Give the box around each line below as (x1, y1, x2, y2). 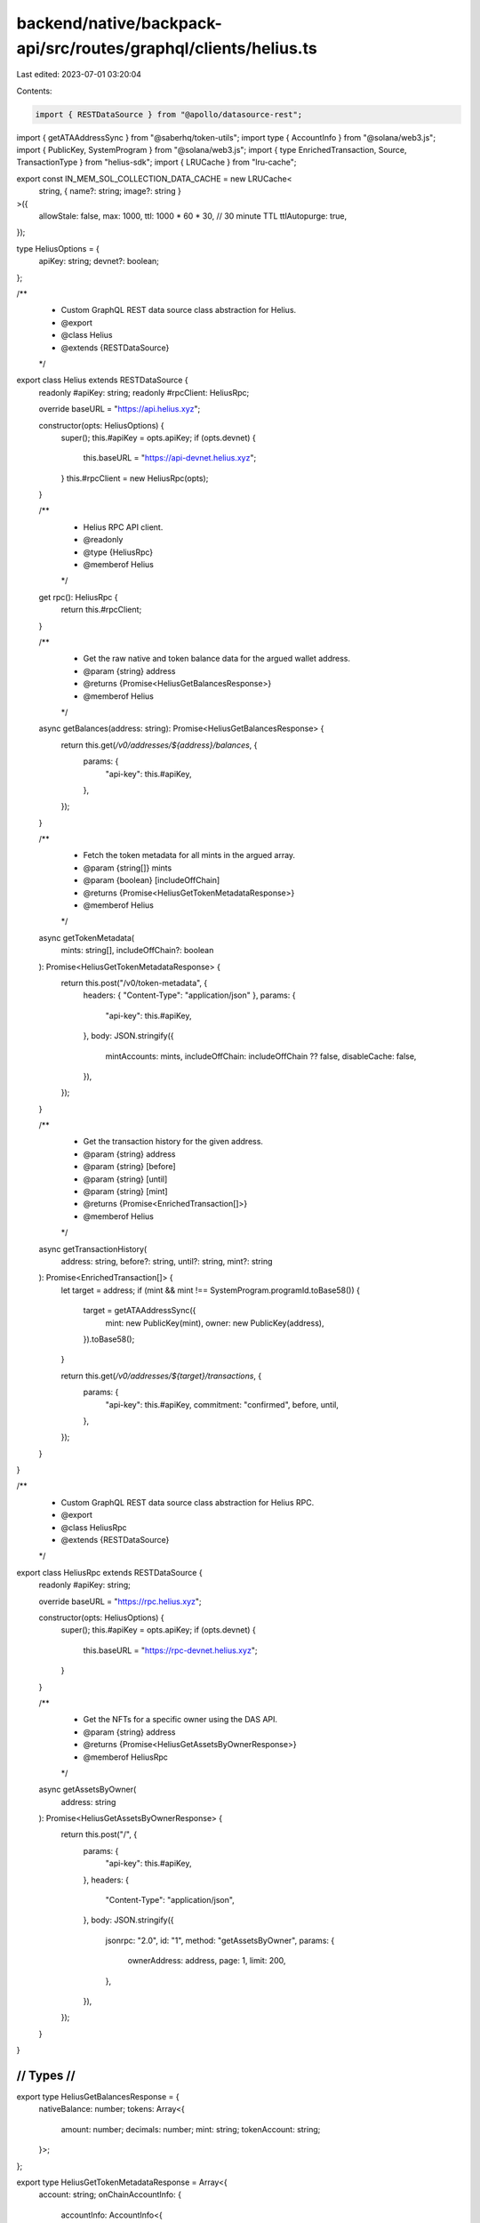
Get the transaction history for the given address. (83, 1136, 264, 1147)
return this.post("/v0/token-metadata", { (60, 977, 208, 988)
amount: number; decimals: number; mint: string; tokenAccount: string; (60, 2123, 321, 2134)
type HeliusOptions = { (16, 243, 100, 253)
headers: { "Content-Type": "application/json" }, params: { (83, 990, 296, 1000)
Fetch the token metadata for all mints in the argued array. (83, 850, 296, 861)
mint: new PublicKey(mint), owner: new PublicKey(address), (105, 1317, 324, 1328)
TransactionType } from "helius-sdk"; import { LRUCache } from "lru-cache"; (16, 156, 297, 168)
